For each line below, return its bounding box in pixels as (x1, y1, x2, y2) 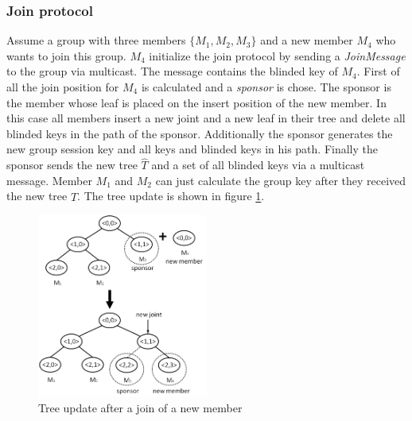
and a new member (260, 32, 353, 48)
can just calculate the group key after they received (155, 172, 406, 188)
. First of (356, 63, 400, 79)
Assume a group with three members (6, 32, 186, 48)
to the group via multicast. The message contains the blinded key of (6, 63, 338, 79)
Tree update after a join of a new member (38, 399, 243, 415)
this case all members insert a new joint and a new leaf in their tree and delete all (6, 110, 406, 126)
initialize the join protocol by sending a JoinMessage (149, 47, 406, 64)
